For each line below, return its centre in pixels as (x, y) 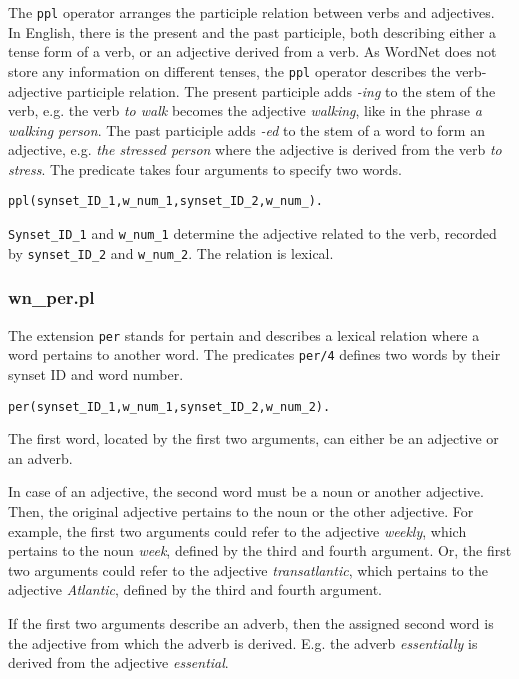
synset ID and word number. (96, 373)
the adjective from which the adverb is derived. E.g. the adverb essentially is (243, 642)
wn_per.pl (51, 297)
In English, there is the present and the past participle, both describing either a (252, 31)
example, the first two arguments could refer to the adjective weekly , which (237, 530)
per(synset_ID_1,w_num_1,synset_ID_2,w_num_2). (169, 406)
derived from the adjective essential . (118, 662)
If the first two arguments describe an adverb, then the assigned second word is (251, 622)
